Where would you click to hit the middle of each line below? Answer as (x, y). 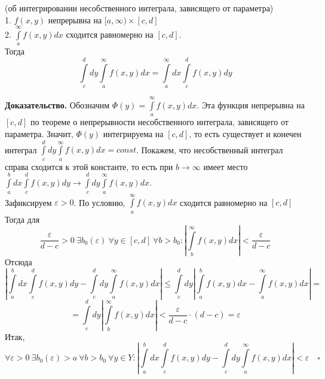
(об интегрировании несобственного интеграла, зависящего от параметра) (139, 8)
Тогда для (22, 219)
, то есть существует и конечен (245, 133)
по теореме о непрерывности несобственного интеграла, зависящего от (159, 122)
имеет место (226, 166)
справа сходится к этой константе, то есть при (89, 166)
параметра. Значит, (39, 133)
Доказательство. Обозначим (57, 104)
